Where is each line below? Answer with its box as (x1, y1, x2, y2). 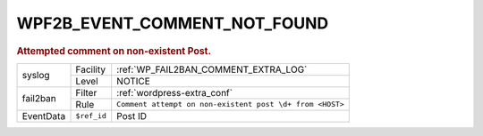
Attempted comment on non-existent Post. (16, 44, 212, 57)
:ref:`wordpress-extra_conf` (116, 86, 233, 99)
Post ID (116, 109, 148, 122)
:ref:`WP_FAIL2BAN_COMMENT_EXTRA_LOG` (116, 63, 308, 76)
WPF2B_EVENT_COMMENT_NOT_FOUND (16, 13, 329, 33)
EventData (21, 109, 66, 122)
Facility (75, 63, 106, 76)
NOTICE (116, 75, 151, 87)
